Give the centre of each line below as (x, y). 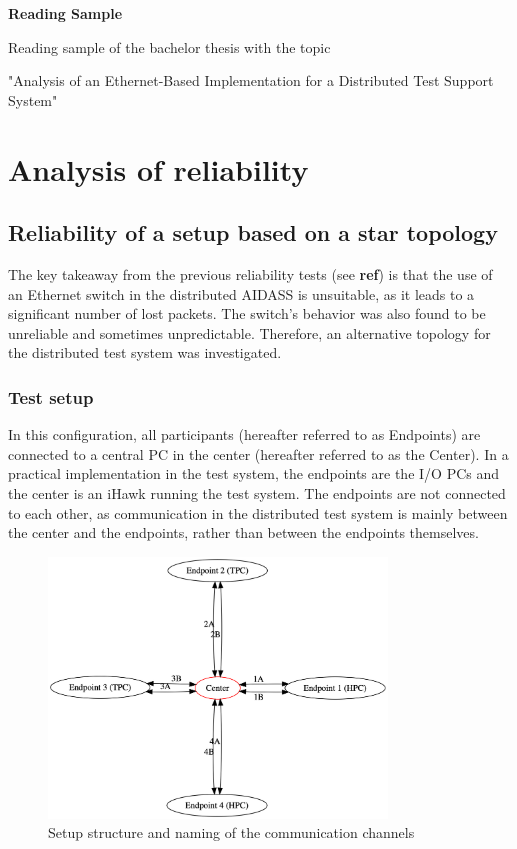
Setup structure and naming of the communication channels (231, 832)
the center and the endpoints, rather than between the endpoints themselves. (243, 532)
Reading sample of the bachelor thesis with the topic (169, 46)
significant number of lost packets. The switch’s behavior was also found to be (247, 313)
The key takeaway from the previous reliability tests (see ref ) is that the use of (250, 273)
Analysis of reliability (158, 168)
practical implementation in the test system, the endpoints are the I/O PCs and (254, 473)
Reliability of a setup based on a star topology (253, 232)
